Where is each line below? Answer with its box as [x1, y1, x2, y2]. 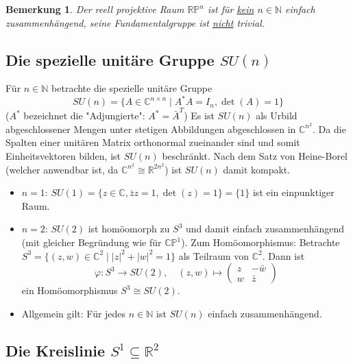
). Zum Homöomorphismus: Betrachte [181, 235, 340, 250]
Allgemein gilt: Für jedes [21, 306, 126, 320]
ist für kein [207, 2, 254, 16]
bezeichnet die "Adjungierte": [23, 108, 145, 123]
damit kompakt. [223, 162, 291, 176]
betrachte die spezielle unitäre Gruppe [51, 81, 212, 95]
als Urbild [256, 108, 297, 123]
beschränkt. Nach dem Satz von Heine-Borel [162, 149, 348, 163]
